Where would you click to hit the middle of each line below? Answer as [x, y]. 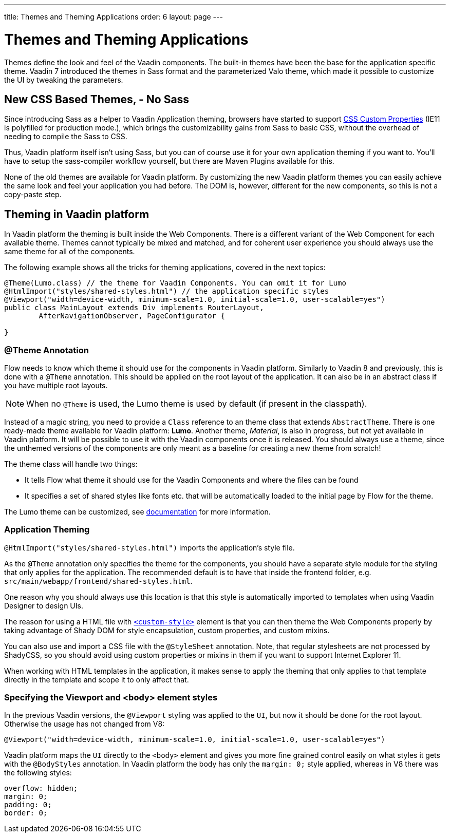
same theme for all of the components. [70, 252]
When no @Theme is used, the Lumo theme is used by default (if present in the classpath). [197, 403]
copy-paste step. [33, 195]
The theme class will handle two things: [71, 464]
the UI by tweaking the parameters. [64, 80]
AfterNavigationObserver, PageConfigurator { [132, 316]
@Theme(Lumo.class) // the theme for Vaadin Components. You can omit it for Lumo [175, 283]
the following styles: [38, 773]
